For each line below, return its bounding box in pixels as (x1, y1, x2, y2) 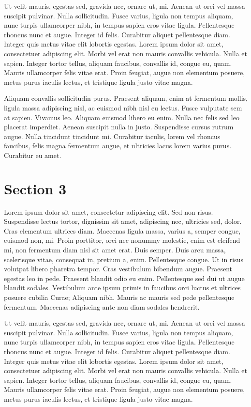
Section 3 (4, 178, 67, 198)
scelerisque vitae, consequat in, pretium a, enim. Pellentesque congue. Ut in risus (4, 254, 244, 264)
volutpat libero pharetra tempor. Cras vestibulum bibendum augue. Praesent (4, 264, 233, 274)
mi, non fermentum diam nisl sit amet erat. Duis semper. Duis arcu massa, (4, 245, 226, 254)
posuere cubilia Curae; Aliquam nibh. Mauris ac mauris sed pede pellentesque (4, 292, 235, 302)
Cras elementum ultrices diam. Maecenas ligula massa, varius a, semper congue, (4, 225, 241, 235)
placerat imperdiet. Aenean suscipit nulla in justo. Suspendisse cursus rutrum (4, 122, 234, 132)
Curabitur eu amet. (4, 150, 61, 160)
